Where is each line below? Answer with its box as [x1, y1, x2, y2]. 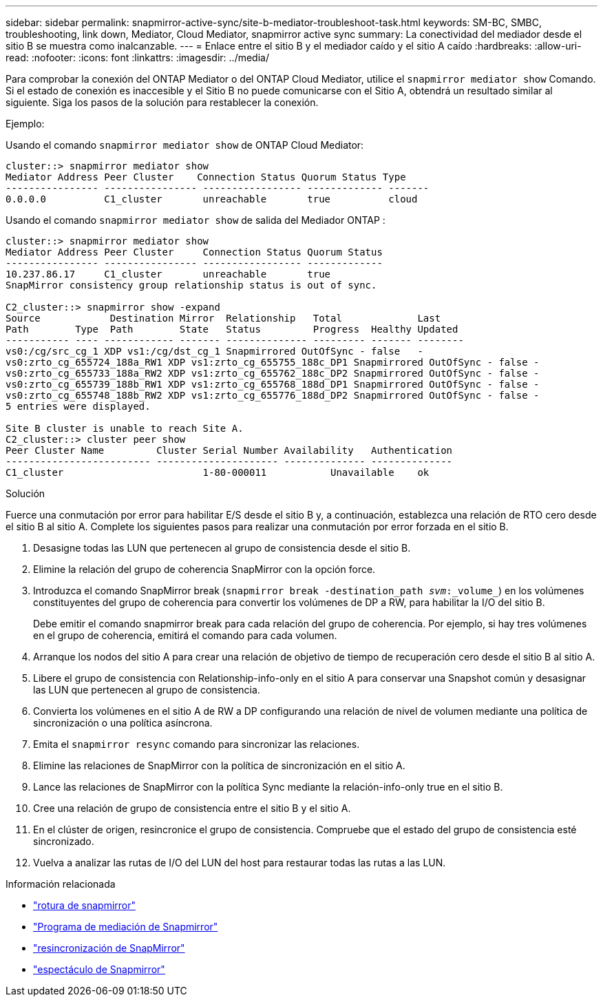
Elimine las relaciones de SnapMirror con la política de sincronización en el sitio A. [33, 760, 405, 771]
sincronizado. [33, 835, 94, 847]
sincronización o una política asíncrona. [33, 717, 213, 729]
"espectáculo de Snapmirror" [33, 963, 165, 975]
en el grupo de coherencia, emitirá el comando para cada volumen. [33, 629, 337, 641]
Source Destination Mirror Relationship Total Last [6, 313, 441, 324]
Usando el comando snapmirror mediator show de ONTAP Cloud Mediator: [6, 139, 364, 151]
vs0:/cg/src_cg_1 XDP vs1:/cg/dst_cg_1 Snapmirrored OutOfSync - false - [6, 346, 423, 357]
